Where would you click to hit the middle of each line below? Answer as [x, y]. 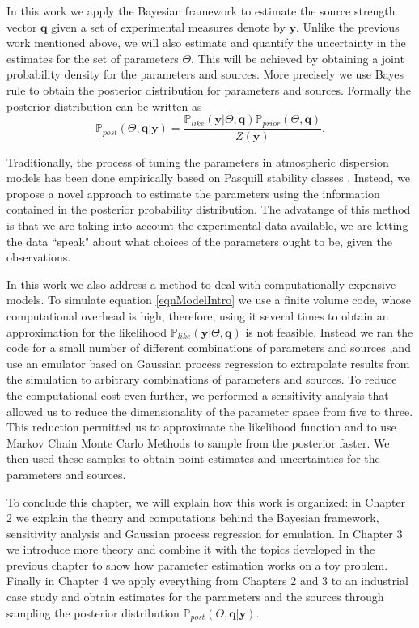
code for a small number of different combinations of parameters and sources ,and [209, 348]
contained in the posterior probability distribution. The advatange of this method [209, 209]
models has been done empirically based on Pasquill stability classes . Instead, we [209, 178]
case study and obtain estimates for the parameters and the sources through [195, 597]
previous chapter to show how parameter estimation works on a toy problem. [197, 564]
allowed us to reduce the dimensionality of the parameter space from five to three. [210, 411]
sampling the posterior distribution [93, 612]
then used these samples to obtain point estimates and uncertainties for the [193, 458]
